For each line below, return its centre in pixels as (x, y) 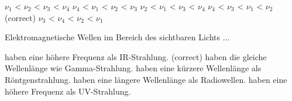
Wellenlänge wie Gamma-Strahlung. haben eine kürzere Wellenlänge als (133, 68)
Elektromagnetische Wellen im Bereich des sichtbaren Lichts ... (117, 37)
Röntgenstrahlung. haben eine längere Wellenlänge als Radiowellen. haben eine (146, 79)
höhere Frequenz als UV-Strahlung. (68, 91)
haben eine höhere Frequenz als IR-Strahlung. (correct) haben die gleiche (136, 56)
